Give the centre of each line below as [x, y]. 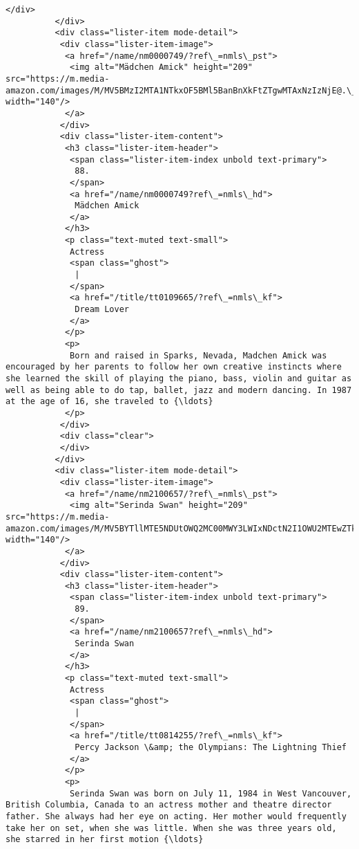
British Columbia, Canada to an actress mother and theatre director [169, 805]
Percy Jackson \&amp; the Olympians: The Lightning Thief [211, 747]
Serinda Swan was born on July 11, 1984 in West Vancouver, [211, 793]
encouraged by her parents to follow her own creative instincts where [174, 367]
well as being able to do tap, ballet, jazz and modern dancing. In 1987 [179, 390]
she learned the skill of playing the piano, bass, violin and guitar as [179, 378]
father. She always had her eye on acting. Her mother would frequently [176, 816]
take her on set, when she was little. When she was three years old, [171, 828]
